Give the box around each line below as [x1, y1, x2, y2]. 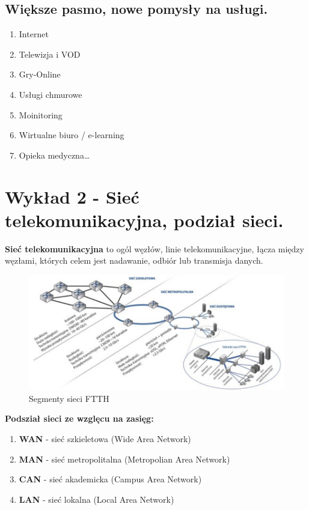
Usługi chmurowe [19, 88, 82, 100]
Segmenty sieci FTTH [29, 392, 109, 404]
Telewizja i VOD [19, 47, 81, 60]
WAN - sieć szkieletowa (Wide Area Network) [19, 433, 191, 445]
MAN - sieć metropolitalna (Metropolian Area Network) [19, 452, 230, 465]
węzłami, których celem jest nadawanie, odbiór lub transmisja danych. [5, 254, 263, 267]
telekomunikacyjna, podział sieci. [5, 207, 284, 232]
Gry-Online [19, 68, 61, 80]
